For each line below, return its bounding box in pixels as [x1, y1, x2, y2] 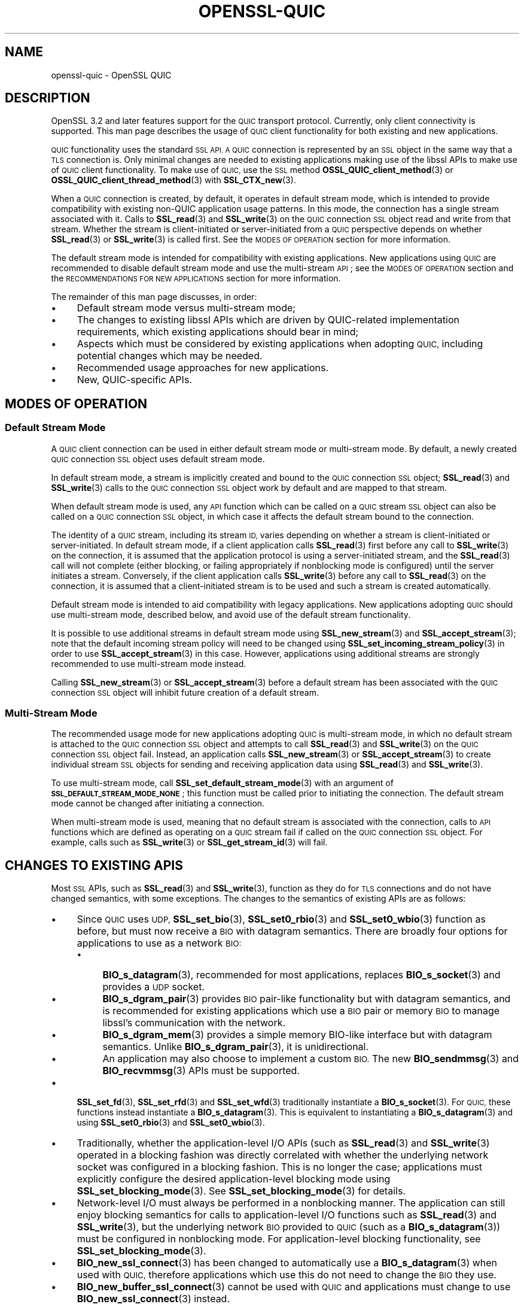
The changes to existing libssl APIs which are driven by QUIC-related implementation [77, 314, 459, 326]
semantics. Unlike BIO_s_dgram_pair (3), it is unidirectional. [102, 1041, 369, 1053]
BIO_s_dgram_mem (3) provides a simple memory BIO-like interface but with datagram [102, 1029, 492, 1041]
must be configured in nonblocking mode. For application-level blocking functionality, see [77, 1233, 481, 1245]
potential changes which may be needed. [77, 350, 263, 362]
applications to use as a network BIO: [77, 937, 242, 950]
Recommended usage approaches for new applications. [77, 362, 329, 374]
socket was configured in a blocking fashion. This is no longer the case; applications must [77, 1161, 483, 1173]
